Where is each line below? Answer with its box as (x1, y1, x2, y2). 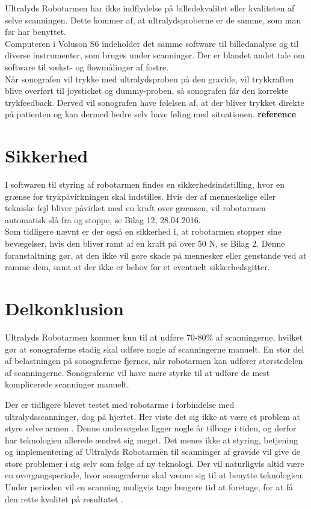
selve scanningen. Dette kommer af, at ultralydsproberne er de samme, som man (5, 13, 301, 26)
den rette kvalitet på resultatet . (5, 492, 123, 505)
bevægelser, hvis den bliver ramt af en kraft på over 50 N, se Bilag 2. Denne (5, 237, 285, 250)
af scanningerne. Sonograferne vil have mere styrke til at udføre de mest (5, 366, 270, 378)
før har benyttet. (5, 25, 66, 38)
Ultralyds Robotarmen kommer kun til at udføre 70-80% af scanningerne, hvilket (5, 330, 303, 343)
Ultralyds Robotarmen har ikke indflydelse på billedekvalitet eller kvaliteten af (5, 2, 295, 14)
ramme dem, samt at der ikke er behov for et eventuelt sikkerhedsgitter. (5, 261, 270, 273)
